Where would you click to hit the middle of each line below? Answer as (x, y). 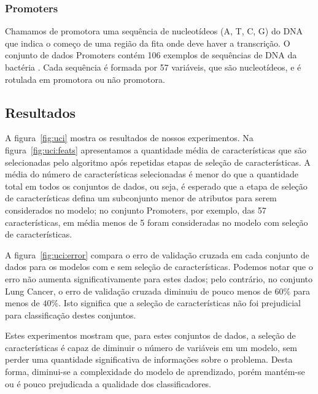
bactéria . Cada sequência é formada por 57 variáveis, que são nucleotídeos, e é (153, 67)
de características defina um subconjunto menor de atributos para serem (141, 198)
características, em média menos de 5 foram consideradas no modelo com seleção (157, 222)
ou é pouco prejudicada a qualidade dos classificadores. (108, 383)
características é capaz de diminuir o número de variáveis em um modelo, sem (151, 347)
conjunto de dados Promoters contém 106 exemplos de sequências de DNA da (151, 55)
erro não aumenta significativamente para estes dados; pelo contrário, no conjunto (159, 278)
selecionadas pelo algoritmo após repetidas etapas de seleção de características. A (158, 162)
